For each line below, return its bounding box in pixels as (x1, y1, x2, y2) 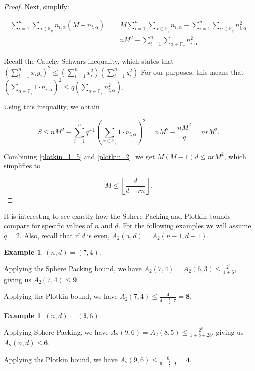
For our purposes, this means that (140, 66, 244, 77)
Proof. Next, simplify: (4, 1, 69, 11)
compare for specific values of (4, 220, 93, 231)
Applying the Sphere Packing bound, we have (4, 264, 142, 274)
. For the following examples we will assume (118, 220, 251, 231)
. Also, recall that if (19, 230, 79, 240)
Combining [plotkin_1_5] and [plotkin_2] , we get (4, 151, 155, 161)
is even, (87, 230, 110, 240)
